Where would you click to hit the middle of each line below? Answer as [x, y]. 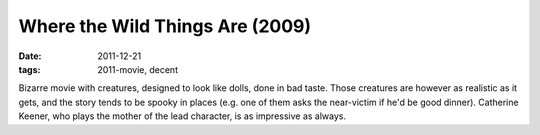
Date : [30, 56]
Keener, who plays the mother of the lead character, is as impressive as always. [182, 116]
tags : [29, 69]
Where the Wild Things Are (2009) [165, 26]
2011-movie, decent [138, 69]
